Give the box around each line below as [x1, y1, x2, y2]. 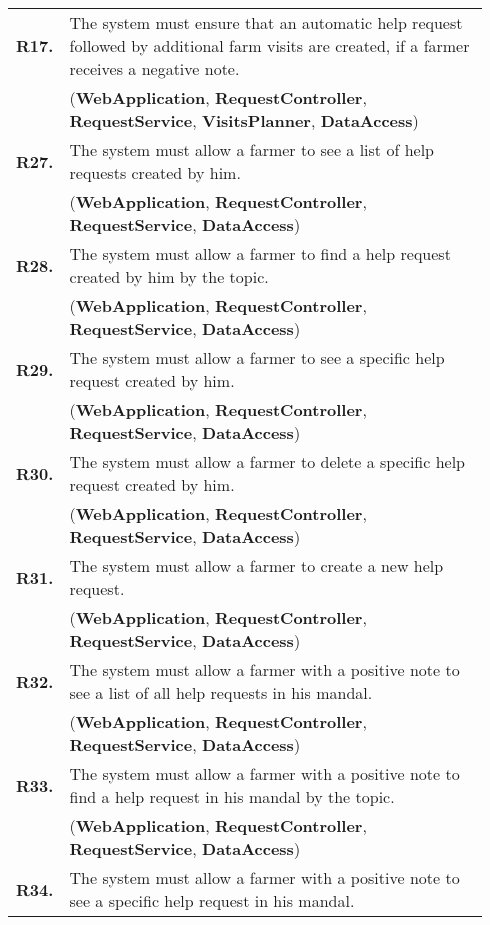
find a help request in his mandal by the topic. [69, 785, 395, 808]
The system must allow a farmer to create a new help [69, 554, 444, 577]
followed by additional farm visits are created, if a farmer [69, 34, 470, 57]
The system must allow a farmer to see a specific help [69, 346, 445, 369]
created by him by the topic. [69, 265, 269, 288]
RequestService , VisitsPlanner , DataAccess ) [69, 109, 419, 132]
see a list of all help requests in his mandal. [69, 681, 373, 704]
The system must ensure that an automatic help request [69, 11, 463, 34]
